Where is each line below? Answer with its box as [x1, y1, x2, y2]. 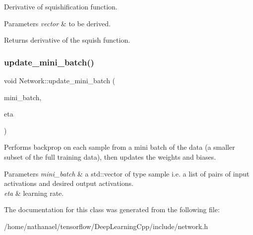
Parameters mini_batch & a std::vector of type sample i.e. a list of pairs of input [4, 168, 250, 178]
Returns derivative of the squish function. [4, 35, 130, 45]
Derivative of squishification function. [4, 1, 118, 11]
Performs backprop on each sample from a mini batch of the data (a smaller [4, 142, 235, 152]
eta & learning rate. [4, 187, 64, 198]
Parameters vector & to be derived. [4, 18, 111, 28]
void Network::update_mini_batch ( [4, 75, 116, 85]
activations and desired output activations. [4, 178, 133, 188]
